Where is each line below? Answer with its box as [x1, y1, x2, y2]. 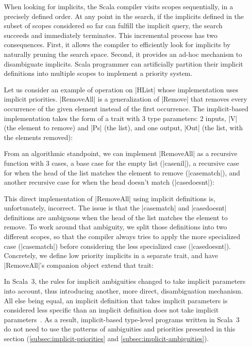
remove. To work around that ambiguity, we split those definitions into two [4, 222, 227, 232]
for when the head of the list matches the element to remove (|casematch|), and [4, 167, 240, 177]
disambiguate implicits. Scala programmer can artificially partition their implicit [4, 58, 243, 69]
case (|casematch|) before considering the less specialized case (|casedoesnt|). [4, 241, 231, 251]
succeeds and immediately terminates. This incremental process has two [4, 30, 218, 40]
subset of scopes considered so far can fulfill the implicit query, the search [4, 20, 223, 31]
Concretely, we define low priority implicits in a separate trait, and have [4, 250, 218, 260]
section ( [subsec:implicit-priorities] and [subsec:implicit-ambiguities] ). [4, 333, 209, 343]
